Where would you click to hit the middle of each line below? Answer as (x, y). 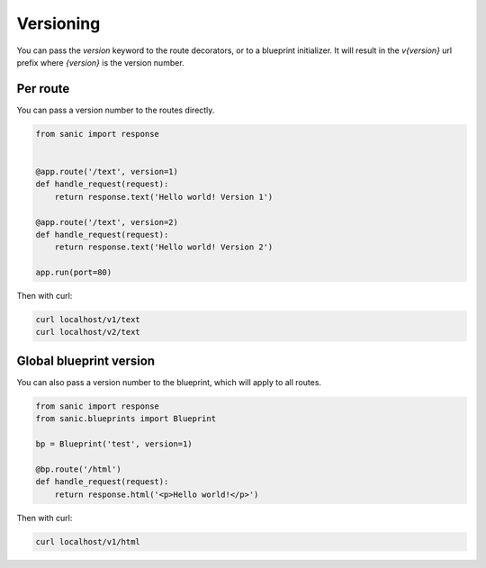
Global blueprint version (86, 361)
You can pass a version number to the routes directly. (116, 110)
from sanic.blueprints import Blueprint (126, 419)
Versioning (58, 23)
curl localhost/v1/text (88, 320)
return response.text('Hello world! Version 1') (164, 197)
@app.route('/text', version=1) (107, 171)
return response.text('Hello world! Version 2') (164, 247)
